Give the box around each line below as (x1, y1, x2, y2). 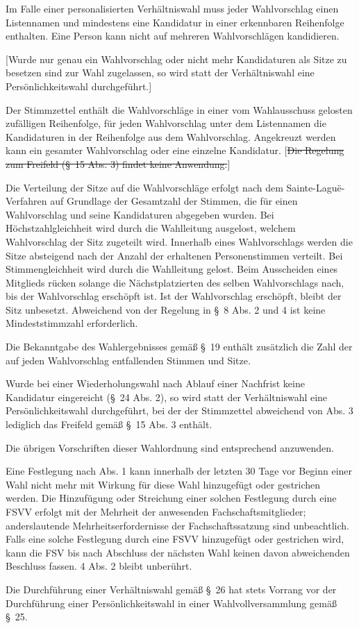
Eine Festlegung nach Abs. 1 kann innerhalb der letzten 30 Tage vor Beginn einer (6, 464, 353, 478)
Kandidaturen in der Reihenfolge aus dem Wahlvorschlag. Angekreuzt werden (6, 129, 336, 144)
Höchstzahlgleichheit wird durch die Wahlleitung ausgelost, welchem (6, 221, 296, 235)
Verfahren (6, 194, 47, 208)
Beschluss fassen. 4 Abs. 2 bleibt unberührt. (6, 559, 192, 573)
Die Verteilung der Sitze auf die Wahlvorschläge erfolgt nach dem (6, 180, 283, 194)
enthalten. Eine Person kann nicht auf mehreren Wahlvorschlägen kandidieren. (6, 28, 340, 43)
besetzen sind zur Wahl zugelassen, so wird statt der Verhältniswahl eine (6, 65, 315, 80)
